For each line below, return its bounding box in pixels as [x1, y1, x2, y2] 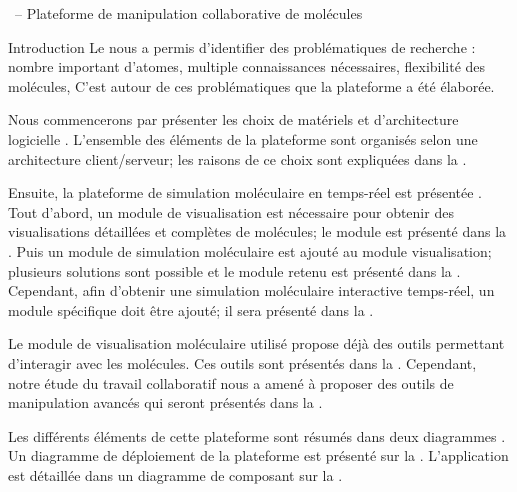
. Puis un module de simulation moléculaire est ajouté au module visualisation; [8, 240, 492, 261]
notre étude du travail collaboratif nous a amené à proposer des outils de [8, 372, 454, 393]
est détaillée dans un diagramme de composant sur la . [8, 464, 343, 485]
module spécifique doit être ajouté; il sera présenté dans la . [8, 299, 374, 320]
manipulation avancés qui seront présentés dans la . [8, 392, 323, 413]
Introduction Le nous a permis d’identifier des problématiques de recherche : [8, 36, 476, 57]
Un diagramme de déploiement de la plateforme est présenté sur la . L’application [8, 445, 509, 466]
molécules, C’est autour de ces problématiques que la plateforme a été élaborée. [8, 75, 495, 96]
